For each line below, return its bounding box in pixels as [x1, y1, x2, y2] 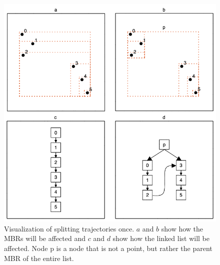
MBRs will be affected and [4, 233, 86, 243]
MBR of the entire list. [4, 252, 74, 263]
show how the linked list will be [112, 233, 210, 243]
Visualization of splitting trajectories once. [4, 223, 134, 233]
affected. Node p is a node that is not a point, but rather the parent [4, 243, 212, 253]
